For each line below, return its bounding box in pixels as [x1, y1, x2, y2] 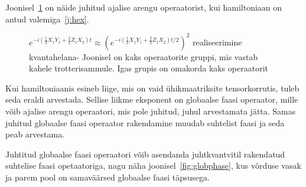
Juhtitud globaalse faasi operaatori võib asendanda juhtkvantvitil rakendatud [5, 147, 285, 160]
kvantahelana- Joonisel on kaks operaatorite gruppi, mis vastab [29, 50, 258, 63]
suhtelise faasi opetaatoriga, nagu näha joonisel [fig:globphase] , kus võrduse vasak [5, 159, 301, 172]
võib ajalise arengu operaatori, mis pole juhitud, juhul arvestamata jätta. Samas [5, 105, 296, 117]
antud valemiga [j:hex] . [5, 12, 89, 25]
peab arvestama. [5, 128, 65, 140]
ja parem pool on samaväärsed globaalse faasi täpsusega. [5, 171, 210, 183]
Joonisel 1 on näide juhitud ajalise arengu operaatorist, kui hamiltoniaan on [5, 1, 282, 13]
